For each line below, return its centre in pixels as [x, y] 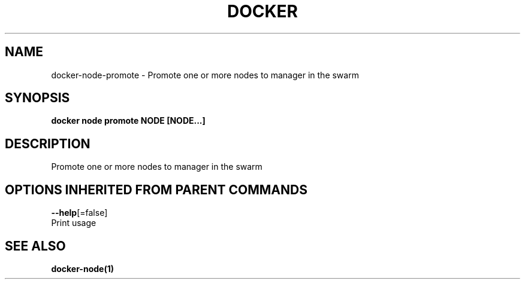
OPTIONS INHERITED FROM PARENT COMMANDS [156, 190]
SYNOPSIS [37, 98]
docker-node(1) [82, 268]
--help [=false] [79, 213]
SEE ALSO [35, 246]
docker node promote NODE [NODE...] [128, 121]
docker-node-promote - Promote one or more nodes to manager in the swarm [205, 75]
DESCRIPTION [48, 143]
